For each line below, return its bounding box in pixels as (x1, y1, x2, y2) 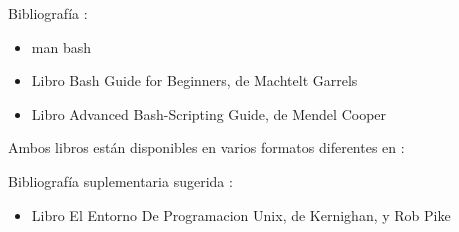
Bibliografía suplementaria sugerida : (8, 170, 233, 191)
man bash (31, 36, 91, 57)
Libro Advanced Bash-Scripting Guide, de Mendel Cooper (31, 103, 387, 124)
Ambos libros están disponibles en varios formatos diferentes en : (8, 137, 405, 158)
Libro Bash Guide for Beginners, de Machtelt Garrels (31, 70, 358, 91)
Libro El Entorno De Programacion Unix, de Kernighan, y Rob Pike (31, 204, 451, 225)
